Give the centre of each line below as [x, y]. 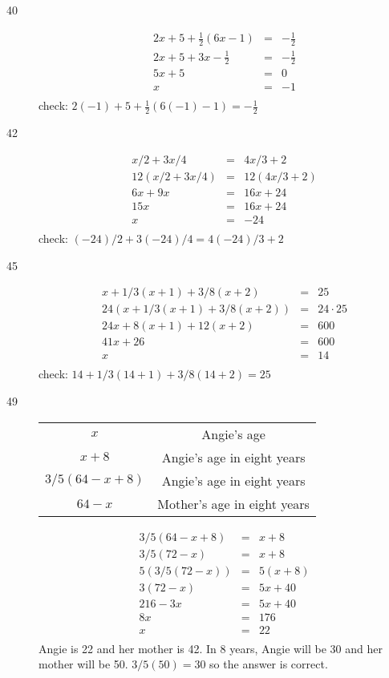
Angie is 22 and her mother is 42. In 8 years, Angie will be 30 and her [211, 648]
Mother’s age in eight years [233, 503]
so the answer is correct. [269, 664]
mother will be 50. [83, 664]
